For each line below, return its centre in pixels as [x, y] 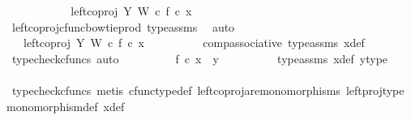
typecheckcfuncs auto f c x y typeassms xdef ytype [200, 58]
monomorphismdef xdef [66, 106]
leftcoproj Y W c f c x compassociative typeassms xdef [194, 43]
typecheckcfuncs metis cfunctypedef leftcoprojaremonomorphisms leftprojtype [208, 90]
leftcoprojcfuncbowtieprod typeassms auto [123, 26]
